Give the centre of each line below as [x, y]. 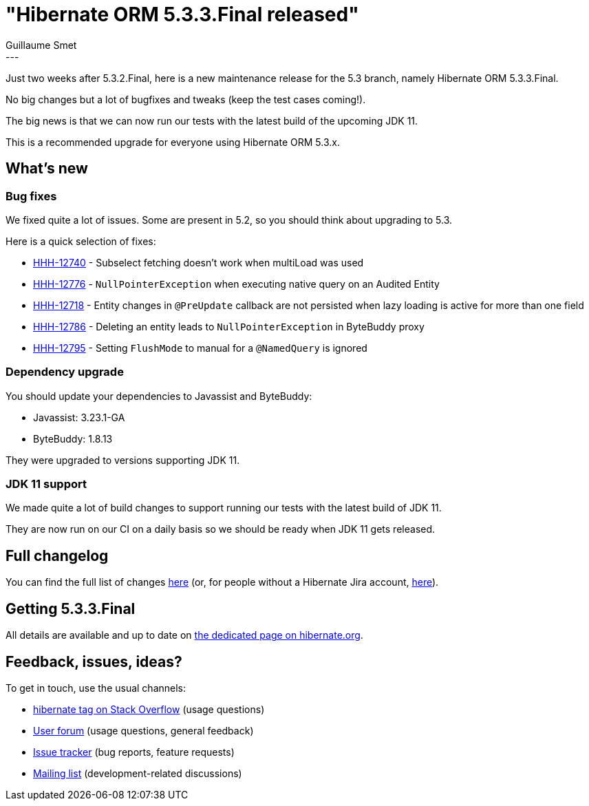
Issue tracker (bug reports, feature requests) [134, 752]
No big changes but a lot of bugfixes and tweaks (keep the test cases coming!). [186, 99]
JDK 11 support [46, 484]
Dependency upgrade [65, 372]
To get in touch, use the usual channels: [96, 688]
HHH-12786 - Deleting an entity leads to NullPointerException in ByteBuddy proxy [229, 326]
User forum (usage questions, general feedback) [143, 731]
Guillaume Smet [41, 45]
